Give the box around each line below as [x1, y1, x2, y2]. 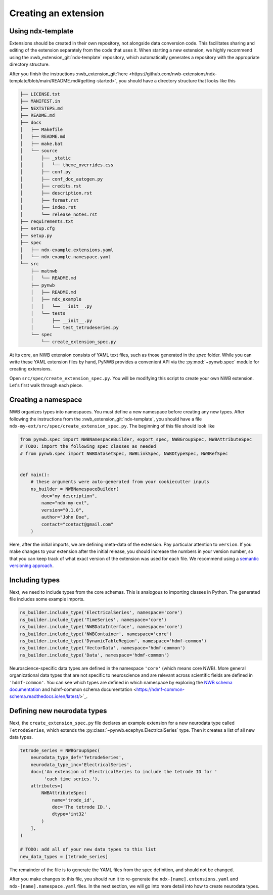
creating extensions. [9, 366, 52, 372]
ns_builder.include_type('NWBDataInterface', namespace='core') [20, 624, 183, 630]
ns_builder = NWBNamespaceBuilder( [30, 486, 119, 492]
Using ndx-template [9, 27, 74, 35]
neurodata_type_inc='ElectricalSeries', [30, 762, 132, 768]
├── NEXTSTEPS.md [20, 105, 63, 111]
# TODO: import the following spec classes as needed [20, 444, 156, 449]
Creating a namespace [9, 396, 82, 404]
